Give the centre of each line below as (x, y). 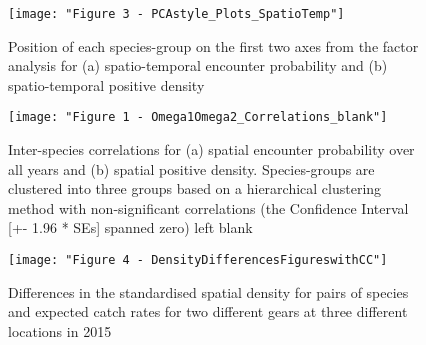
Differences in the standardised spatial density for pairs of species (208, 291)
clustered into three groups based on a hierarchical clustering (195, 188)
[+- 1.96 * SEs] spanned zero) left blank (130, 227)
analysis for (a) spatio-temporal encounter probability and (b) (198, 65)
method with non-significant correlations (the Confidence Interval (208, 207)
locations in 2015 (60, 330)
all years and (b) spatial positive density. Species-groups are (191, 168)
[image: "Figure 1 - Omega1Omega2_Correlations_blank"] (198, 117)
